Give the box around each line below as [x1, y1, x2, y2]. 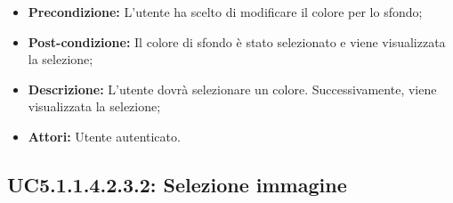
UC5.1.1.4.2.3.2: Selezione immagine [7, 170, 347, 198]
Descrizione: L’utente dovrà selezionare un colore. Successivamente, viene [28, 79, 437, 98]
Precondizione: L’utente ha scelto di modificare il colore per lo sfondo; [28, 3, 423, 20]
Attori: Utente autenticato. [28, 126, 181, 145]
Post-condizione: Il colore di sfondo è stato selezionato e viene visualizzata [28, 32, 446, 51]
